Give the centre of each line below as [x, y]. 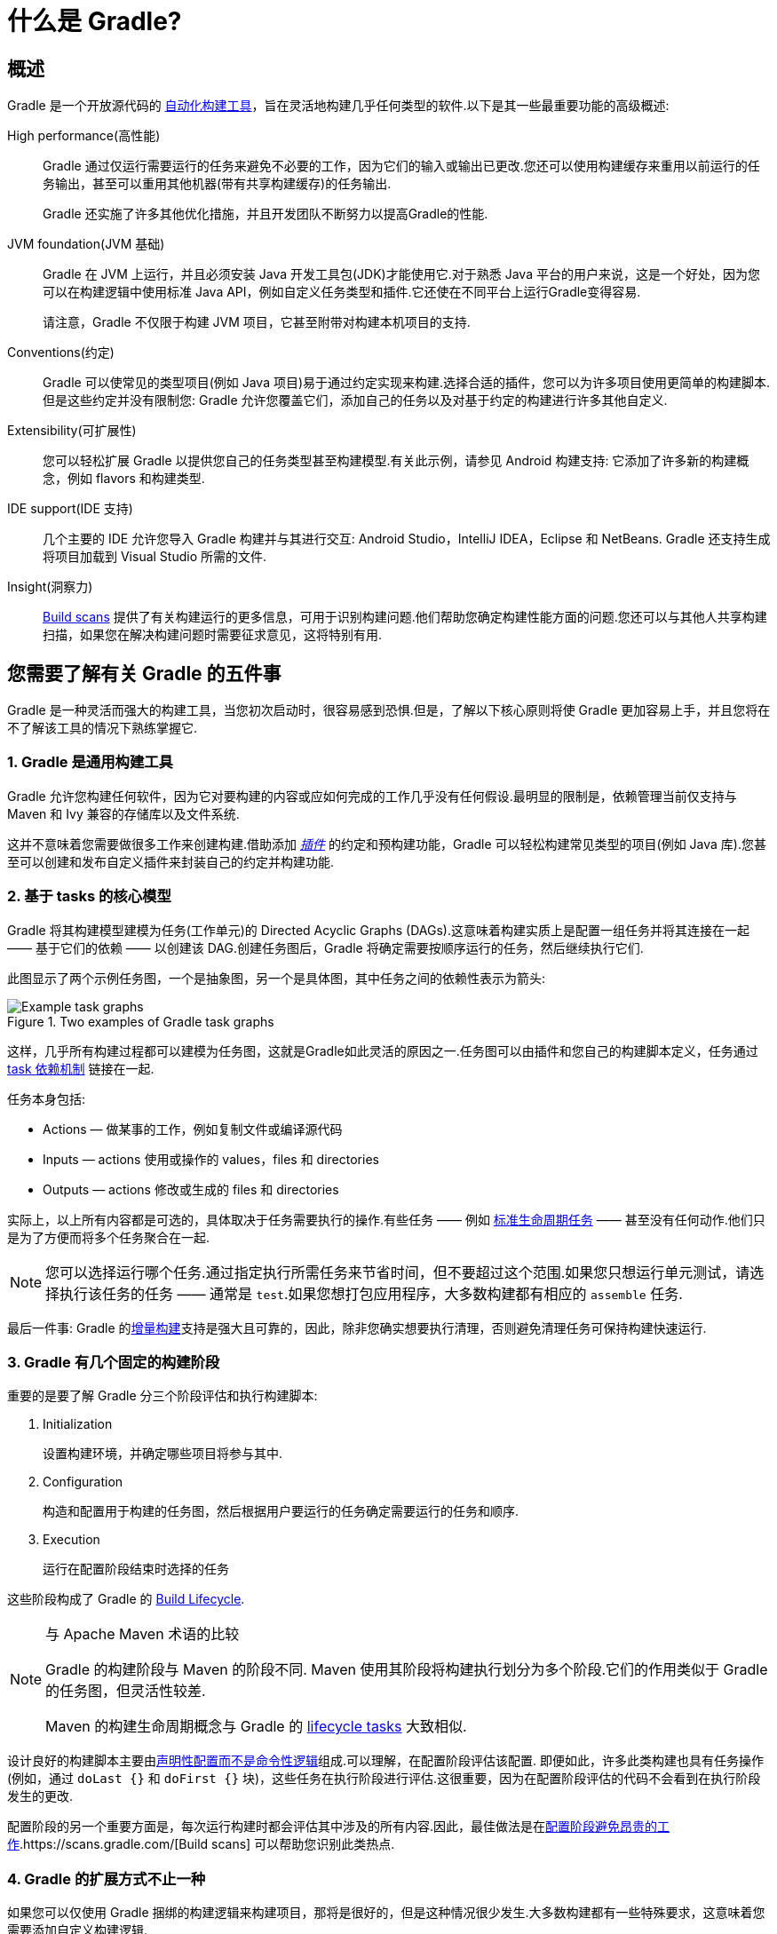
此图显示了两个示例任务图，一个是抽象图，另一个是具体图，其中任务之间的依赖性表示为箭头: [277, 978]
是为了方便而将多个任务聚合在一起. [109, 1237]
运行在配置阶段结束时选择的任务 [136, 1569]
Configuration [83, 1482]
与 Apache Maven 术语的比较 [143, 1634]
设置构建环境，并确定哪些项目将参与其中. [163, 1454]
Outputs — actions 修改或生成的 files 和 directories [191, 1189]
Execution [71, 1540]
